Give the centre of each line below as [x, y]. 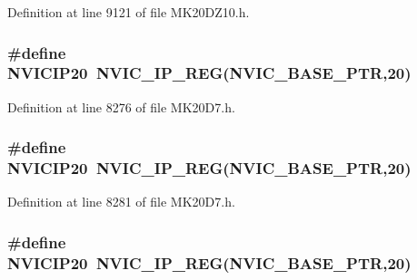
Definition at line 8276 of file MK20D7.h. [121, 106]
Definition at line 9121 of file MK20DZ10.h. [129, 12]
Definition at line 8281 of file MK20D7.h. [121, 202]
